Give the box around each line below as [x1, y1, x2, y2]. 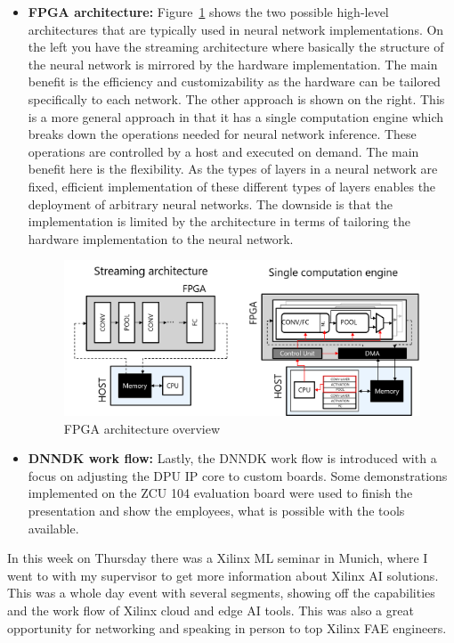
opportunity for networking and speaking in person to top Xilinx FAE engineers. [7, 618, 447, 637]
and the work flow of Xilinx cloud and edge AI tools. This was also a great [7, 600, 414, 619]
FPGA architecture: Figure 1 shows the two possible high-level [28, 3, 389, 20]
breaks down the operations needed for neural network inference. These [28, 125, 417, 143]
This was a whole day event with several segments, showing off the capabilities [7, 583, 435, 602]
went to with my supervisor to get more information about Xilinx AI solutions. [7, 566, 439, 584]
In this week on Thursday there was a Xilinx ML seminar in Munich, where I [7, 549, 428, 567]
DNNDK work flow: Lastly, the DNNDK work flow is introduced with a [28, 449, 437, 468]
